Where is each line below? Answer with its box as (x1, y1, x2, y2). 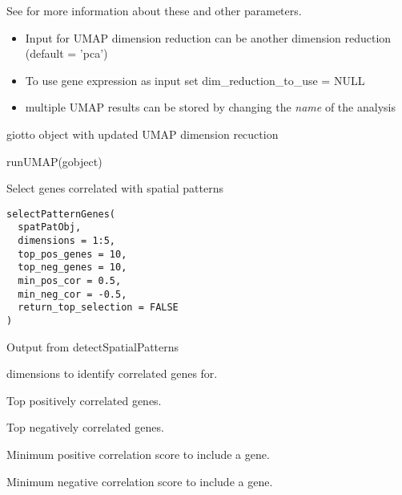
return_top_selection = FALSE (18, 302, 179, 314)
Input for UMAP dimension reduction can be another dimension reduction (25, 29, 392, 46)
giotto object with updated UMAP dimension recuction (6, 125, 279, 142)
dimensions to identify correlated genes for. (6, 365, 218, 382)
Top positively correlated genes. (6, 392, 162, 408)
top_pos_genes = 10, (18, 248, 127, 260)
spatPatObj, (18, 221, 82, 233)
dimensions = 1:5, (18, 235, 116, 247)
